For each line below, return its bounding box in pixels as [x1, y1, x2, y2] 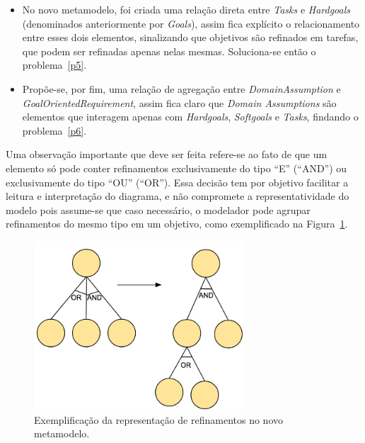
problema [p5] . [22, 57, 87, 72]
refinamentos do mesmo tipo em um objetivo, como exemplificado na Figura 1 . [6, 216, 348, 231]
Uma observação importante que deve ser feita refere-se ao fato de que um [6, 147, 328, 162]
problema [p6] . [22, 123, 87, 138]
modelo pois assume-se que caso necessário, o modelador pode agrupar [6, 202, 311, 217]
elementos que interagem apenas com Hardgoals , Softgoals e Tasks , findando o [22, 109, 359, 124]
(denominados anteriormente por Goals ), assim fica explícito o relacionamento [22, 16, 360, 30]
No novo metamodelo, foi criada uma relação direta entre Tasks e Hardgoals [22, 2, 351, 16]
